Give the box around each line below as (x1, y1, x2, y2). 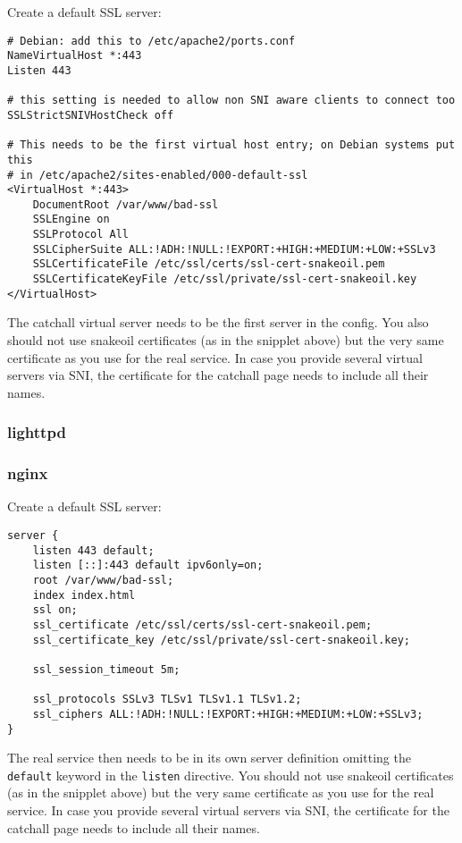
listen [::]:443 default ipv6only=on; (32, 559, 264, 572)
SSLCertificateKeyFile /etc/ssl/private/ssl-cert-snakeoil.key (32, 273, 417, 286)
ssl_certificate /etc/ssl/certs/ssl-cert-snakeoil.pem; (32, 618, 373, 631)
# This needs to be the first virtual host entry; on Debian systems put (7, 139, 456, 152)
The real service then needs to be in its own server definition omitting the (7, 748, 411, 767)
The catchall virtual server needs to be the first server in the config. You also (7, 313, 429, 332)
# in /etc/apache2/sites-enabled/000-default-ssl (7, 168, 308, 181)
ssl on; (32, 603, 78, 617)
